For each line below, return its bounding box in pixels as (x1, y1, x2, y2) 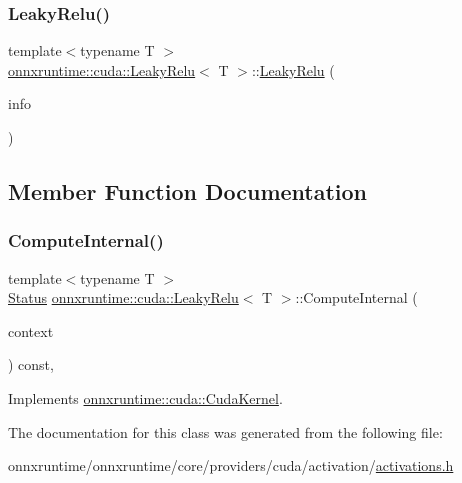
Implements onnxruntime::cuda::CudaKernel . (8, 387, 283, 408)
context (8, 320, 54, 341)
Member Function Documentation (8, 175, 368, 206)
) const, (8, 354, 54, 375)
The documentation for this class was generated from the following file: (8, 421, 443, 442)
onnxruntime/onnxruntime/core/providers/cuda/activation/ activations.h (8, 455, 454, 476)
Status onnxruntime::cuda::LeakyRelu (8, 287, 239, 308)
